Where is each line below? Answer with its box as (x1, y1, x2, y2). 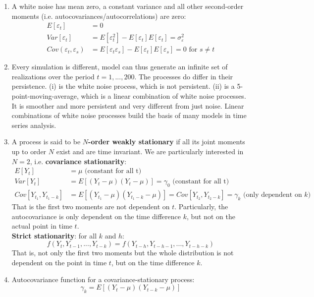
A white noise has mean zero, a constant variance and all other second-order (11, 1, 244, 11)
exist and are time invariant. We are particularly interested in (56, 146, 244, 157)
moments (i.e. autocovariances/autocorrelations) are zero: (11, 10, 186, 21)
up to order (11, 146, 47, 157)
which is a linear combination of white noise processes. (81, 91, 246, 101)
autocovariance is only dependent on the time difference (11, 211, 181, 221)
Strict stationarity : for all (11, 230, 97, 240)
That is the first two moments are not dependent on (11, 201, 170, 212)
